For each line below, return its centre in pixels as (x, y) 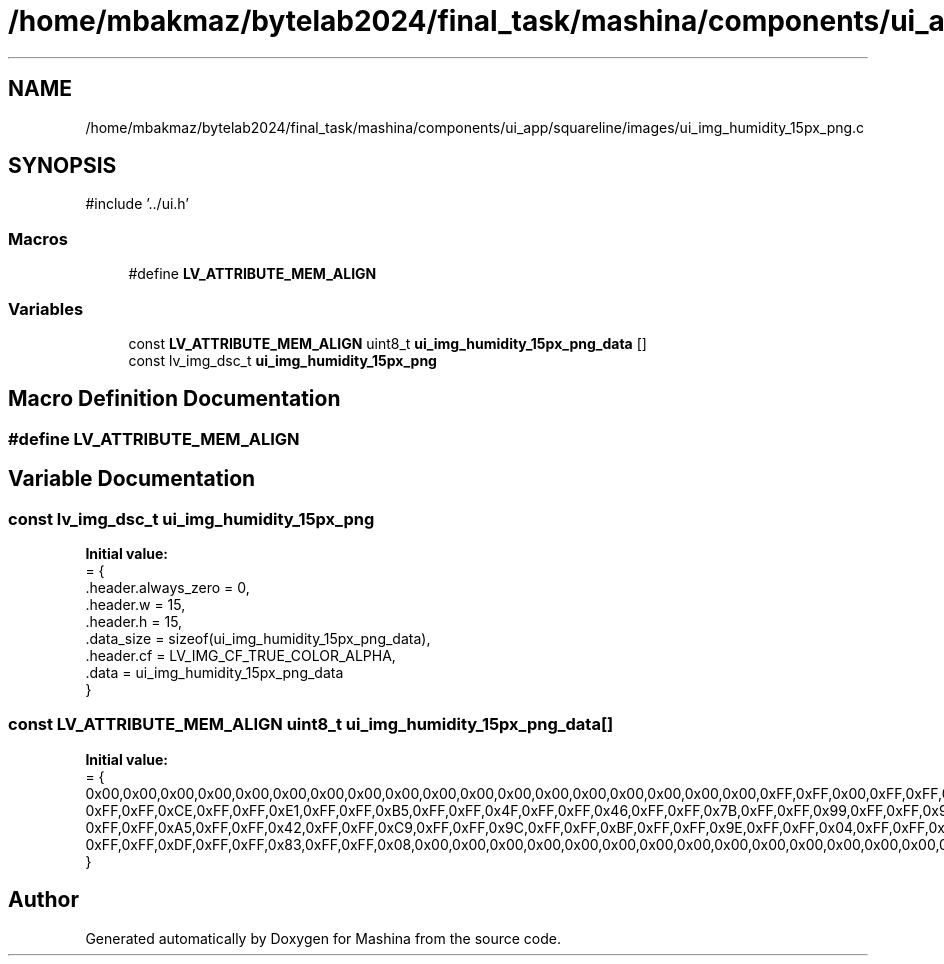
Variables (46, 308)
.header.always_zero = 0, (167, 587)
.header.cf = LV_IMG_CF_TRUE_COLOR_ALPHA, (240, 655)
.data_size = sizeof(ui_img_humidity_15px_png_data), (258, 638)
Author (43, 900)
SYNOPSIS (62, 166)
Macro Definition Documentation (174, 399)
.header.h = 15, (134, 621)
